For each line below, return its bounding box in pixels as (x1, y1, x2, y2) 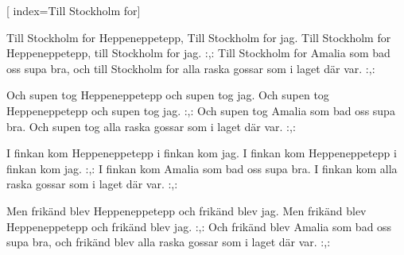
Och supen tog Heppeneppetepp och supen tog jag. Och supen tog (6, 87, 329, 103)
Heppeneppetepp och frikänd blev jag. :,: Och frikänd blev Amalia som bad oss (6, 218, 392, 234)
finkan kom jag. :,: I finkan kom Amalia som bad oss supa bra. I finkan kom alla (6, 160, 398, 176)
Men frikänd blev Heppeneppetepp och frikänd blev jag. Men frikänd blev (6, 202, 367, 218)
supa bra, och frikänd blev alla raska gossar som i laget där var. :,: (6, 234, 331, 250)
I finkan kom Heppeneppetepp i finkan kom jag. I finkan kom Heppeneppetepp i (6, 145, 397, 161)
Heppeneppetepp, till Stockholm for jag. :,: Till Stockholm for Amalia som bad (6, 44, 390, 61)
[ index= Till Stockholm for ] (6, 2, 141, 18)
